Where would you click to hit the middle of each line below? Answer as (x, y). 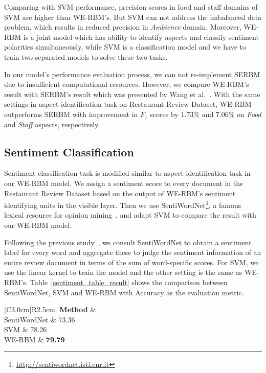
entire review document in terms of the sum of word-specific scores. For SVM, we (131, 262)
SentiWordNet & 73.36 (40, 319)
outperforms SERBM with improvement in (71, 114)
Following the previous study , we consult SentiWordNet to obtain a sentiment (128, 242)
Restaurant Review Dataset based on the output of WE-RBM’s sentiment (120, 193)
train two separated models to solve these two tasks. (86, 56)
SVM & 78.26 (26, 329)
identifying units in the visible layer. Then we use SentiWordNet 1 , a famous (123, 204)
